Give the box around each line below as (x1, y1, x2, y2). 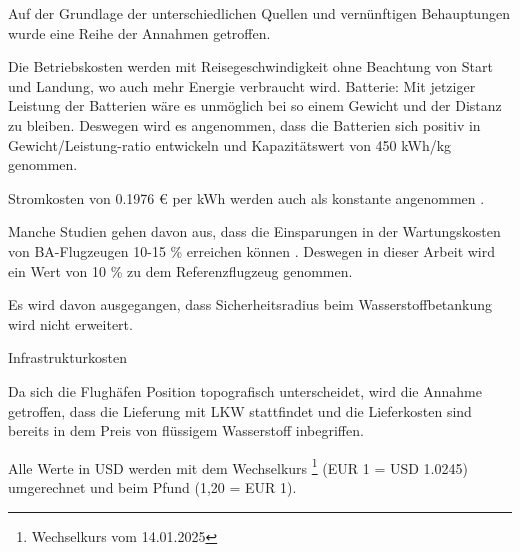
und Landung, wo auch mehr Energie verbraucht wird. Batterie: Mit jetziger (8, 75, 476, 96)
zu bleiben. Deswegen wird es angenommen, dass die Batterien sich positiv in (8, 114, 481, 135)
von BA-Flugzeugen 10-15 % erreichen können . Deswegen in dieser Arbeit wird (8, 240, 496, 261)
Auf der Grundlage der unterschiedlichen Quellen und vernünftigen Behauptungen (8, 3, 510, 23)
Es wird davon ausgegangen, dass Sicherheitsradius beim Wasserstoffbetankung (8, 294, 493, 315)
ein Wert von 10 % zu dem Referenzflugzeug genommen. (8, 260, 353, 281)
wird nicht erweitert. (8, 313, 133, 334)
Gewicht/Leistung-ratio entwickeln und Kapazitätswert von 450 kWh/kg (8, 134, 452, 155)
